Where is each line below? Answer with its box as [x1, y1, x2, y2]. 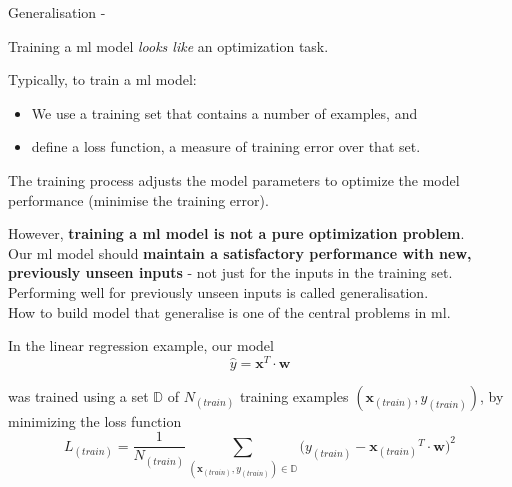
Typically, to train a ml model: [8, 69, 197, 90]
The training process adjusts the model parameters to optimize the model [8, 169, 460, 190]
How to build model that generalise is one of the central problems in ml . [8, 301, 451, 322]
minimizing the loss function [8, 410, 182, 431]
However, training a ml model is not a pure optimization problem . [8, 223, 465, 244]
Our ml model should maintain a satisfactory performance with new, [8, 242, 472, 263]
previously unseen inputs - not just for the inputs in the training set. [8, 262, 453, 283]
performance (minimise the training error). [8, 189, 269, 210]
